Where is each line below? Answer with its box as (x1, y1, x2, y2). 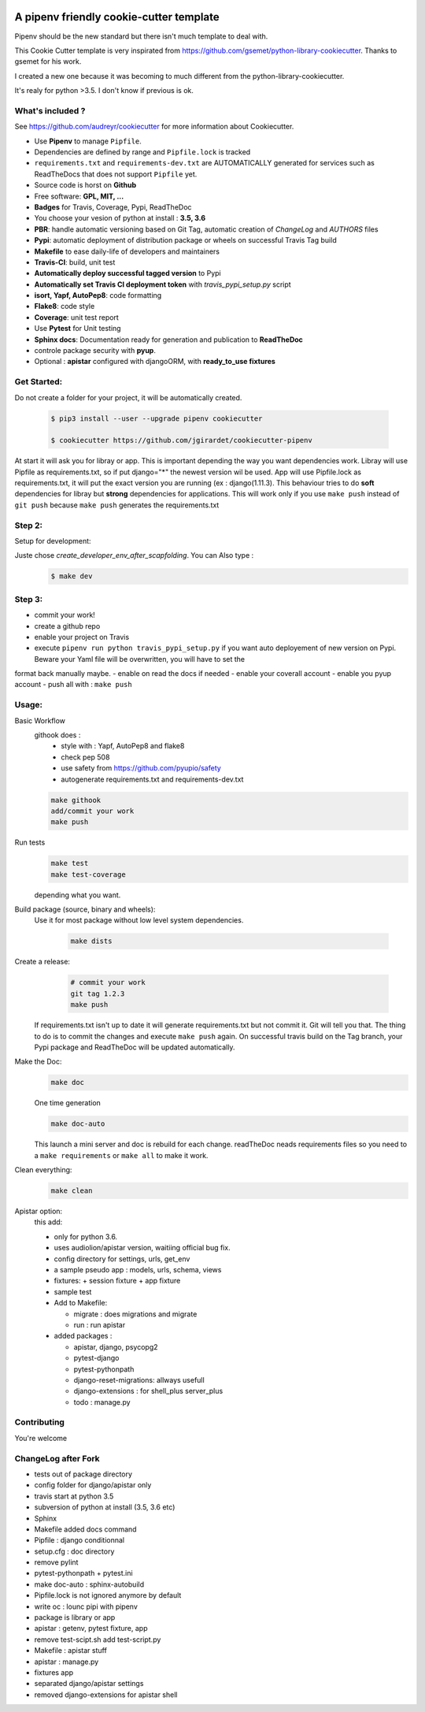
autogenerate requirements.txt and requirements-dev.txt (61, 774, 244, 784)
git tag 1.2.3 (70, 989, 125, 998)
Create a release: (14, 957, 71, 967)
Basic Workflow (14, 715, 66, 725)
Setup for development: (14, 537, 91, 546)
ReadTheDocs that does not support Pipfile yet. (34, 169, 198, 179)
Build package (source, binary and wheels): (14, 904, 156, 914)
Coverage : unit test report (34, 312, 120, 322)
